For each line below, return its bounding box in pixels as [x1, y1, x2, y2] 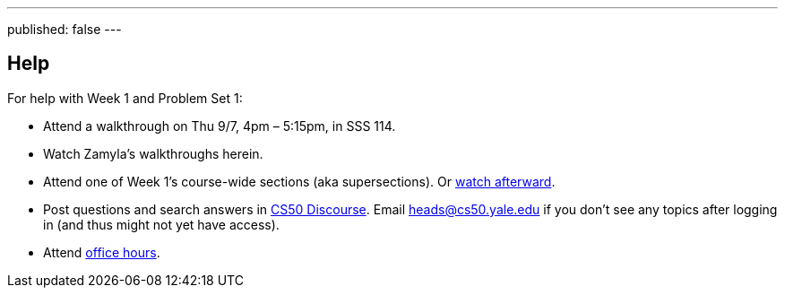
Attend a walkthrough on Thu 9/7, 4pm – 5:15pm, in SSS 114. [43, 117, 396, 134]
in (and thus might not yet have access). [43, 216, 280, 232]
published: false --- [7, 22, 122, 37]
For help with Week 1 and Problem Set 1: [7, 90, 243, 106]
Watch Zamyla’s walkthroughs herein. [43, 145, 263, 161]
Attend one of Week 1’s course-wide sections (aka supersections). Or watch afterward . [43, 173, 556, 189]
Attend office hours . [43, 244, 160, 260]
